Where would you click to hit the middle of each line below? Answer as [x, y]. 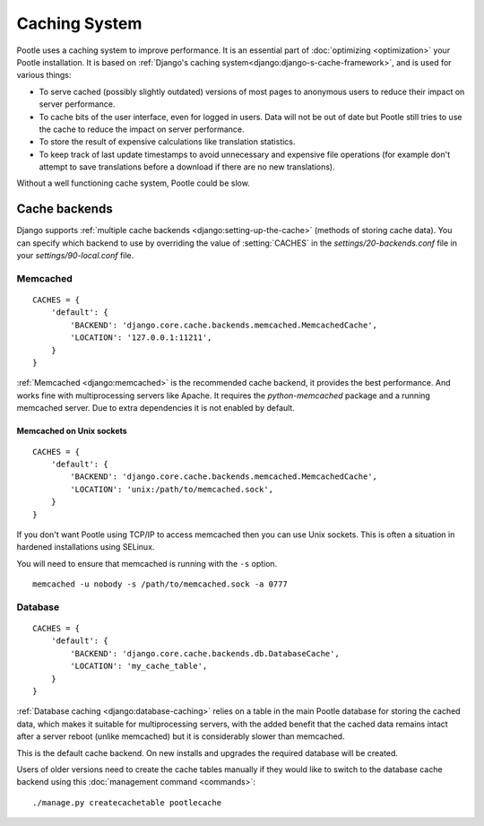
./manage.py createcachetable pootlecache [127, 802]
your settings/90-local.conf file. [75, 256]
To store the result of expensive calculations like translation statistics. [167, 142]
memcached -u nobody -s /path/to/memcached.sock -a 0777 [160, 584]
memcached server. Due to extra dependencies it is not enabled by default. [156, 408]
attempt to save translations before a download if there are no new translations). [187, 167]
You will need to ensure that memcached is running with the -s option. [147, 563]
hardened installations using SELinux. [86, 547]
